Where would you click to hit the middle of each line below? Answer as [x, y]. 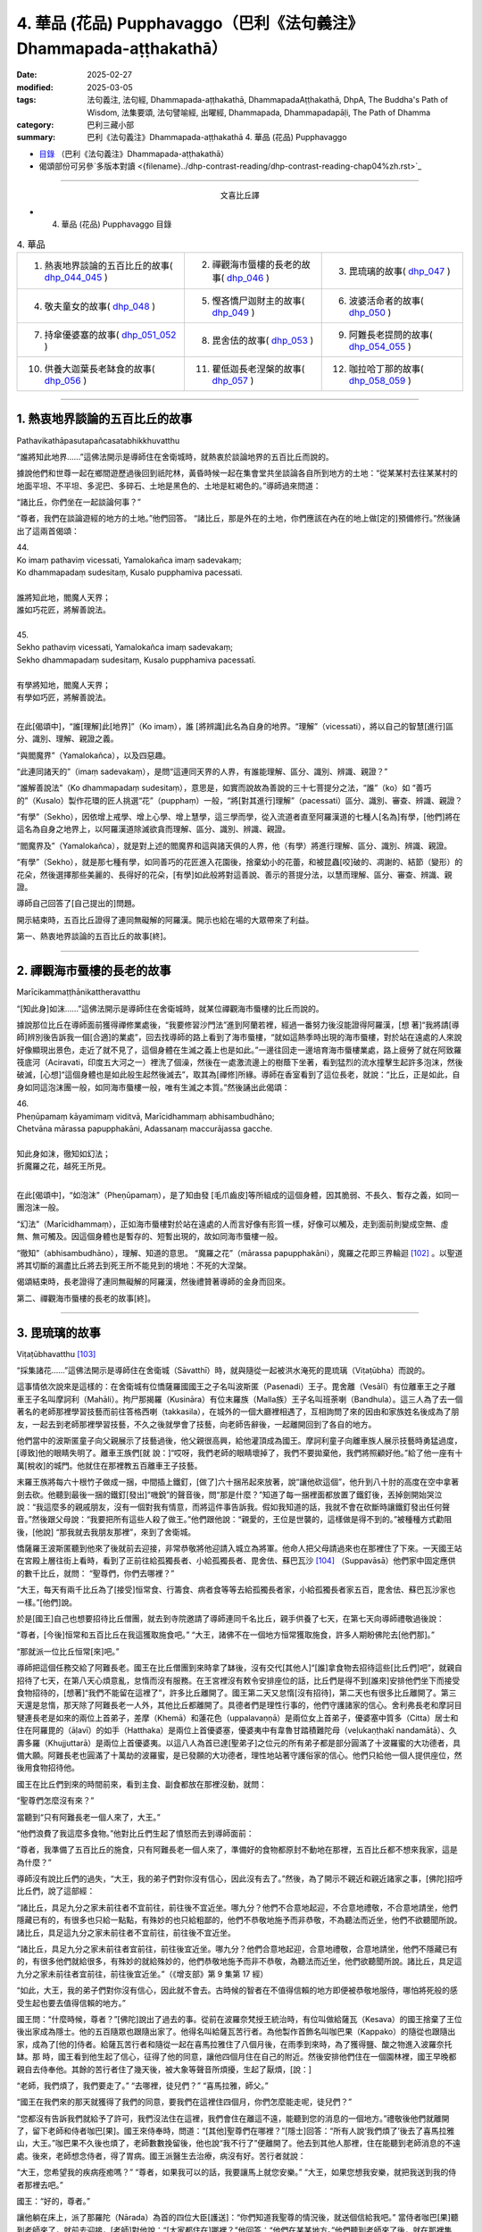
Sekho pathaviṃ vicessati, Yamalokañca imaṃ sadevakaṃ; [125, 647]
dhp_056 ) [66, 381]
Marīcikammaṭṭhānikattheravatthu [79, 992]
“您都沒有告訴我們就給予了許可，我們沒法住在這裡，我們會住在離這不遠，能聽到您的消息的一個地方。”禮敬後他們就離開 [233, 2118]
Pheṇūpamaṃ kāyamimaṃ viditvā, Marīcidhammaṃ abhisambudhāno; [145, 1116]
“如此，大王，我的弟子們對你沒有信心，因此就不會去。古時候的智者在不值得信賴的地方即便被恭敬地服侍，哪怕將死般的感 [237, 1990]
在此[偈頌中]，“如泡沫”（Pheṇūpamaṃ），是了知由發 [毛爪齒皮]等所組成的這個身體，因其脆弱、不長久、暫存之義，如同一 [238, 1195]
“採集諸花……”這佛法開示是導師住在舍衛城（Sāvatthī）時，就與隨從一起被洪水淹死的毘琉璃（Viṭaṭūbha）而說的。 [223, 1370]
